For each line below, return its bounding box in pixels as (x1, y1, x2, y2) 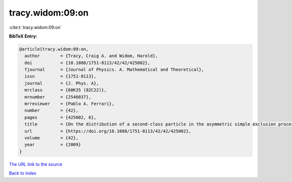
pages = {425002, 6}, (24, 115, 97, 120)
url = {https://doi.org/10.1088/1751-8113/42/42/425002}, (24, 128, 192, 134)
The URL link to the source (9, 161, 63, 167)
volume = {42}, (24, 135, 79, 141)
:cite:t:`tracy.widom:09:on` (9, 24, 62, 30)
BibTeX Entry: (9, 33, 37, 39)
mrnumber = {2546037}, (24, 94, 91, 100)
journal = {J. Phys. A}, (24, 81, 99, 86)
